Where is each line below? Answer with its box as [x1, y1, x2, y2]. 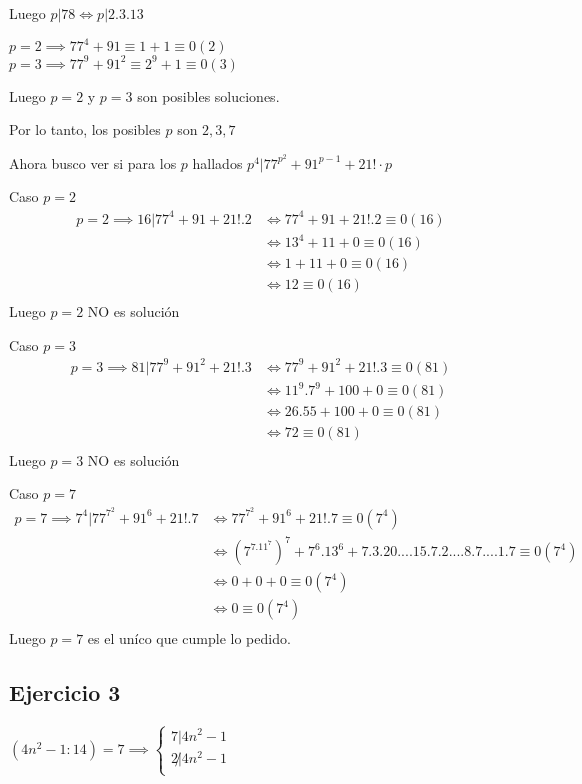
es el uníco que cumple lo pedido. [87, 628, 291, 649]
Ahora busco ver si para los [9, 152, 177, 173]
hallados [192, 152, 243, 173]
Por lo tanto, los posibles [9, 119, 161, 140]
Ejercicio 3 [9, 677, 121, 708]
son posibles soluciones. [137, 85, 280, 106]
